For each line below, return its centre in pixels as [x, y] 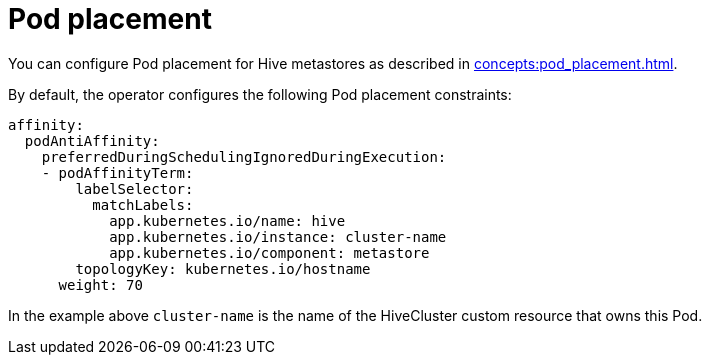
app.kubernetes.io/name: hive [227, 220]
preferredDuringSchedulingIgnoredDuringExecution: [244, 156]
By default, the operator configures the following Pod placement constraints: [260, 94]
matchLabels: [143, 204]
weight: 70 [100, 284]
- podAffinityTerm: [117, 172]
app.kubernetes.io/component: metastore [269, 252]
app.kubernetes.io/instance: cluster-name [278, 236]
